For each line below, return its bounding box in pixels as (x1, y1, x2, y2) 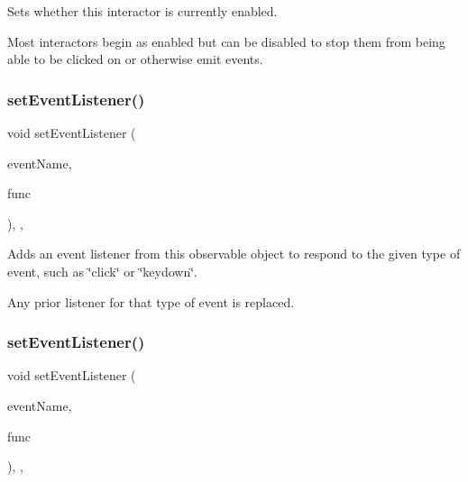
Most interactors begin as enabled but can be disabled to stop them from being (7, 32, 445, 50)
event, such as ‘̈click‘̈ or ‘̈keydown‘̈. (7, 261, 197, 280)
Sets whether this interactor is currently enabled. (7, 2, 278, 20)
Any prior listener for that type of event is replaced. (7, 292, 295, 311)
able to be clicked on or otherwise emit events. (7, 50, 263, 68)
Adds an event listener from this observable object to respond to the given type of (7, 244, 461, 263)
